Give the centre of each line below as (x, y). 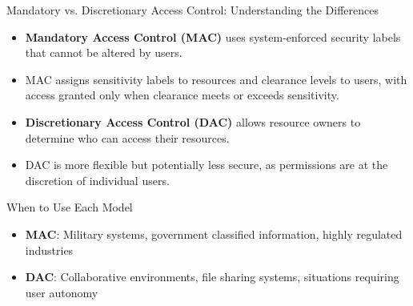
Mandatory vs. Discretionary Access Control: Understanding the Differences (193, 10)
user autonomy (62, 292)
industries (49, 250)
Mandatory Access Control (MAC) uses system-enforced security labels (213, 36)
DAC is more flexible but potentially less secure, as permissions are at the (206, 165)
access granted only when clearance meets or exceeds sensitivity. (182, 95)
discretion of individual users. (97, 180)
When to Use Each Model (70, 207)
